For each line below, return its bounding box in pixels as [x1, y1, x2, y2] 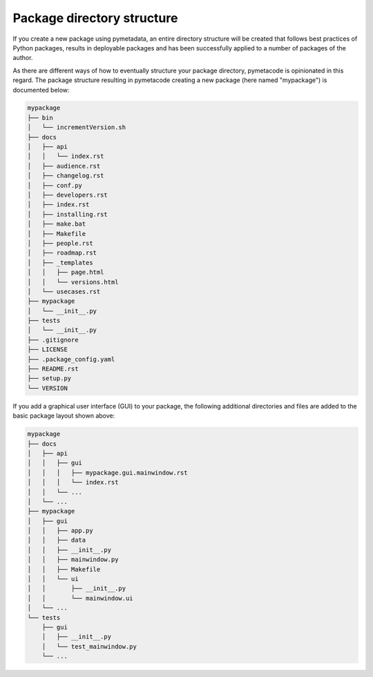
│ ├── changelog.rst [27, 172, 104, 179]
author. [12, 54, 33, 62]
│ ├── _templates [27, 259, 93, 266]
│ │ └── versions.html [27, 278, 119, 286]
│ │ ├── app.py [27, 527, 93, 535]
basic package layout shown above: [12, 411, 115, 420]
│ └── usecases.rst [27, 287, 101, 295]
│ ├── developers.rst [27, 191, 108, 199]
